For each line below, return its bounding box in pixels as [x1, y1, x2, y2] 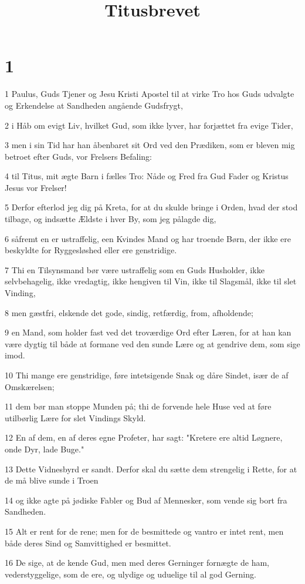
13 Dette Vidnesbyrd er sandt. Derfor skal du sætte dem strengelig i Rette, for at [5, 462, 297, 475]
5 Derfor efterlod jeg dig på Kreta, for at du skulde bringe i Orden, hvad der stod [5, 201, 298, 213]
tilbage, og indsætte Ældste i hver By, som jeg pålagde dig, [5, 213, 216, 225]
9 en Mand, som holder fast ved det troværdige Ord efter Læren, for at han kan [5, 326, 292, 338]
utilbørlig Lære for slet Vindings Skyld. [5, 411, 146, 424]
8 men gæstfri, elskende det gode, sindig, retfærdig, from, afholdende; [5, 306, 253, 318]
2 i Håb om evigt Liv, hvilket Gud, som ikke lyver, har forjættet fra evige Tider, [5, 119, 293, 131]
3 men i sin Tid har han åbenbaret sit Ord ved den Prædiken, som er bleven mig [5, 139, 295, 151]
